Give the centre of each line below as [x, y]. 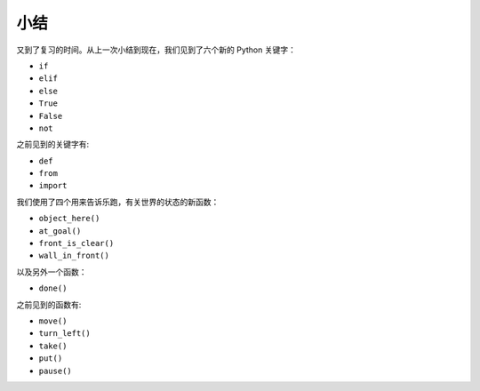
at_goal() [60, 231]
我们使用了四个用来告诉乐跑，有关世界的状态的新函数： [118, 202]
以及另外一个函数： [52, 272]
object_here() [69, 219]
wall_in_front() [74, 256]
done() [53, 288]
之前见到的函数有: [49, 304]
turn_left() [64, 334]
